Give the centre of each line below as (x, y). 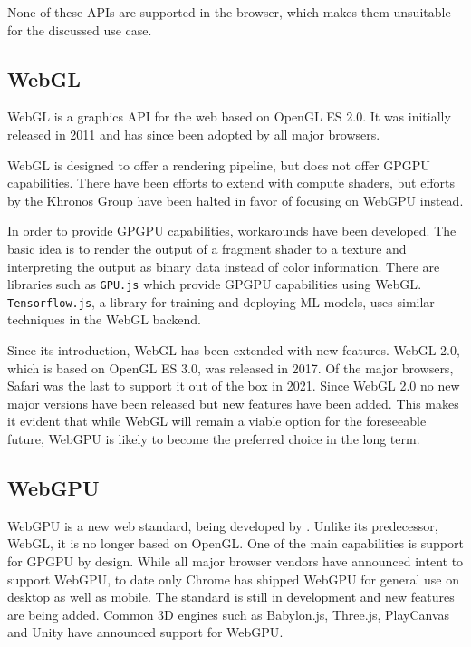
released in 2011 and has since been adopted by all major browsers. (194, 134)
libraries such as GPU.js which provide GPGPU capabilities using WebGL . (215, 284)
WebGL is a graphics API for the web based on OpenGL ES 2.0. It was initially (229, 116)
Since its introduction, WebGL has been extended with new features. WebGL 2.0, (234, 350)
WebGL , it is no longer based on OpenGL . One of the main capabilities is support (235, 543)
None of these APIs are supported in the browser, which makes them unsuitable (229, 12)
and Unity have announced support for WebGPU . (145, 632)
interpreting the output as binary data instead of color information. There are (224, 266)
